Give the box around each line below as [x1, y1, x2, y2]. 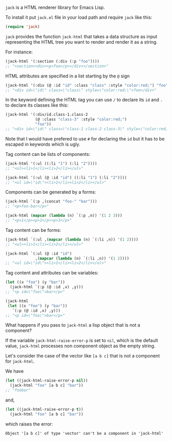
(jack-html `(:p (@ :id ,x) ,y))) [10, 285, 83, 290]
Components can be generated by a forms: [5, 189, 96, 195]
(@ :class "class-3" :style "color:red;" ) [35, 117, 127, 122]
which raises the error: [5, 420, 53, 427]
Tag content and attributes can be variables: [5, 270, 99, 276]
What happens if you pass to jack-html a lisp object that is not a [5, 322, 141, 328]
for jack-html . [5, 358, 35, 365]
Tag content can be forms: [5, 227, 61, 233]
